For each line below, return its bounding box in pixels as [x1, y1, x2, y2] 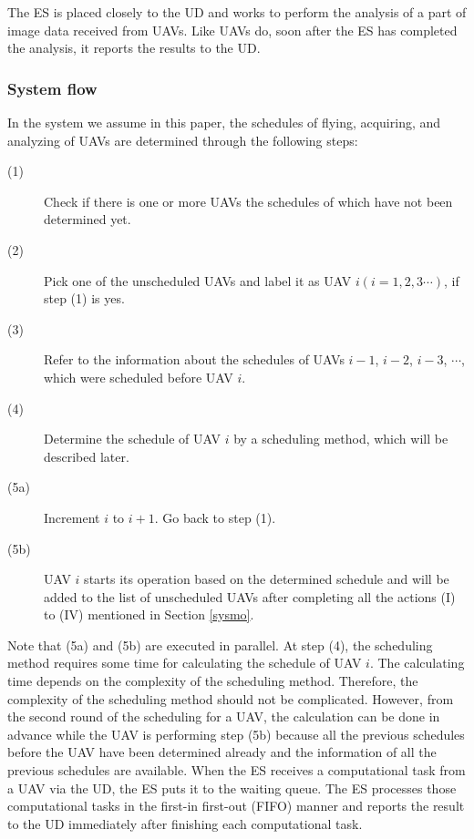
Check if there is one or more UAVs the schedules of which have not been [44, 191, 453, 210]
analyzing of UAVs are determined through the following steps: [7, 130, 358, 149]
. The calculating [369, 653, 465, 672]
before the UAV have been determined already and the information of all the [7, 742, 437, 762]
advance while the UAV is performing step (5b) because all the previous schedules [7, 724, 465, 743]
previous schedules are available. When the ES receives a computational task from [7, 761, 466, 780]
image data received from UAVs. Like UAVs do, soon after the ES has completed [7, 20, 458, 39]
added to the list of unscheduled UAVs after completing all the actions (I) [44, 587, 456, 606]
